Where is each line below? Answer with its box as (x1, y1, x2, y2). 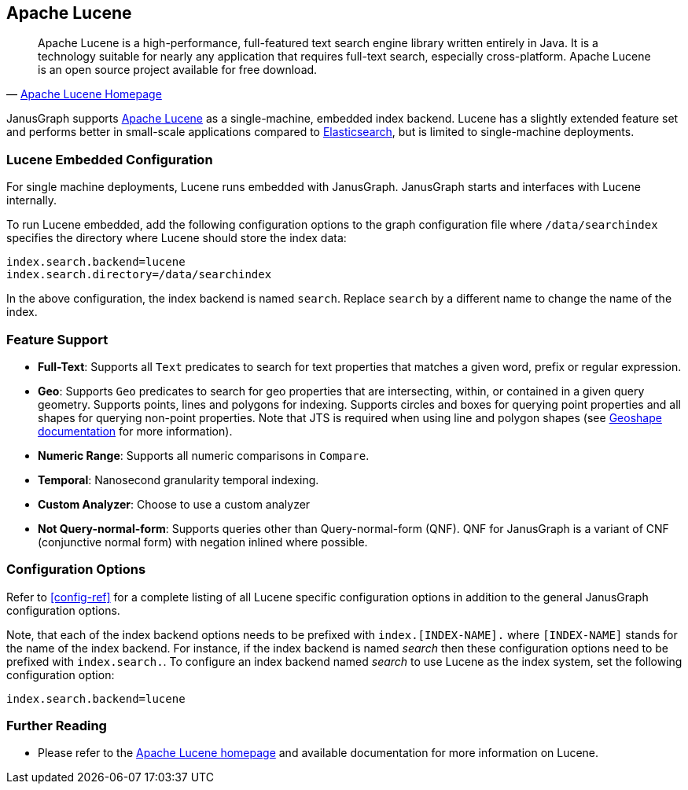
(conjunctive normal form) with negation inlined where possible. (38, 535, 368, 549)
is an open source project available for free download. (38, 63, 318, 77)
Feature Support (6, 331, 109, 347)
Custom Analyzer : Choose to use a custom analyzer (38, 497, 311, 511)
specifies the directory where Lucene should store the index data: (6, 231, 347, 245)
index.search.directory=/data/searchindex (6, 268, 272, 281)
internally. (6, 193, 57, 208)
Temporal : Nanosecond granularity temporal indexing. (38, 472, 319, 487)
